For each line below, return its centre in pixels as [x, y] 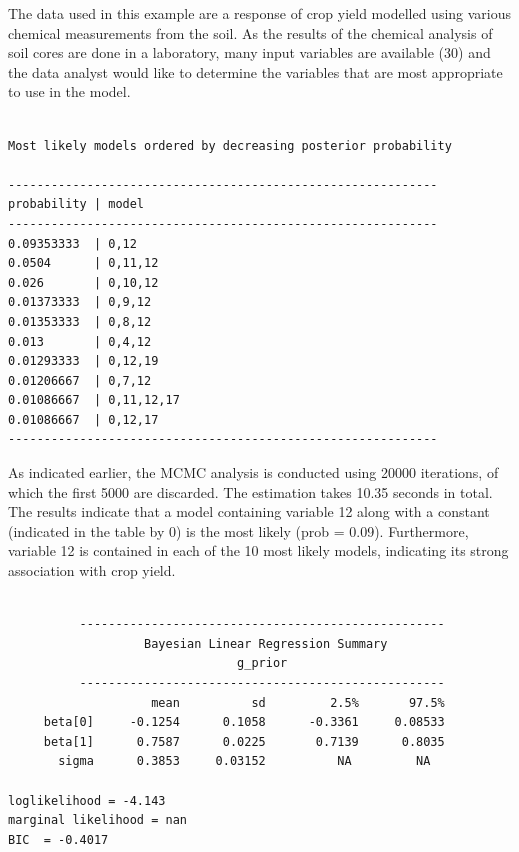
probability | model [76, 204]
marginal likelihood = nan [97, 820]
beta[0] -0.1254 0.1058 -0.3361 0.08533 [244, 722]
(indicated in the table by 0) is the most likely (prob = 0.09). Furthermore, [238, 530]
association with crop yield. [92, 570]
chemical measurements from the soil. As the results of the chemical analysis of [250, 32]
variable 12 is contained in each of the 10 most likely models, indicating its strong [258, 550]
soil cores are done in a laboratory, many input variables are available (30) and [249, 52]
